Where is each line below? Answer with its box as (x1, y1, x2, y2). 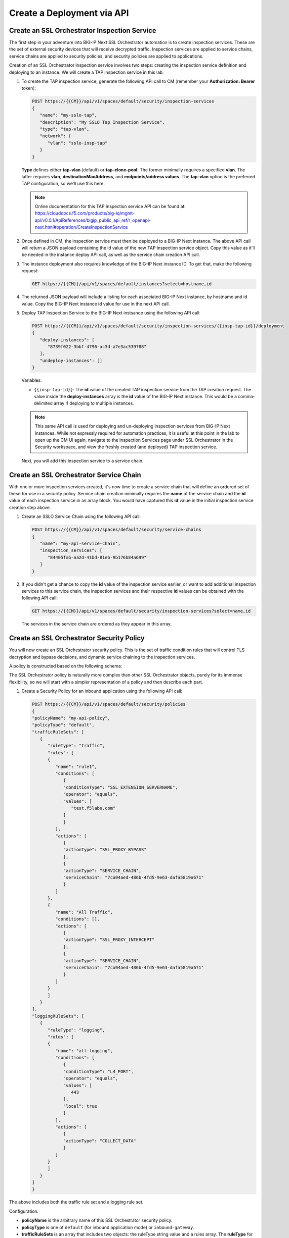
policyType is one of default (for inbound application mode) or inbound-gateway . (21, 1224, 195, 1230)
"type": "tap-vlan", (40, 126, 90, 132)
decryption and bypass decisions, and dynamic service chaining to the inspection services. (9, 654, 195, 660)
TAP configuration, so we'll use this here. (21, 181, 105, 187)
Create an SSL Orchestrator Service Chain (9, 470, 141, 479)
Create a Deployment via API (9, 7, 129, 18)
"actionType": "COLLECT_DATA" (63, 1138, 136, 1143)
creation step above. (9, 504, 51, 510)
